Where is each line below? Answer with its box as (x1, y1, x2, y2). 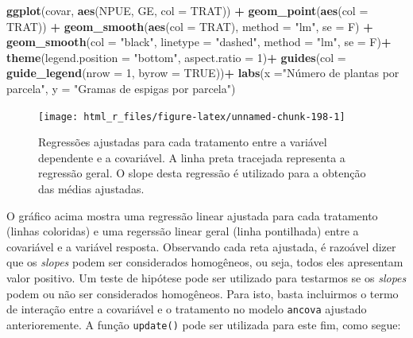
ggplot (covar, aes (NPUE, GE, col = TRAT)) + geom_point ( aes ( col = (6, 2, 369, 18)
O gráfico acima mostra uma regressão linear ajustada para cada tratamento (6, 207, 378, 223)
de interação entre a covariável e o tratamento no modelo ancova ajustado (6, 301, 367, 317)
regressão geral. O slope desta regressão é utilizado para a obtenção (38, 165, 366, 181)
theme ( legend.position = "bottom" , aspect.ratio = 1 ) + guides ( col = (6, 49, 346, 65)
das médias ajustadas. (38, 181, 145, 196)
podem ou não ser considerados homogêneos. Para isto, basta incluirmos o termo (6, 285, 399, 301)
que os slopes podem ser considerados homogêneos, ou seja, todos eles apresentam (6, 254, 403, 270)
